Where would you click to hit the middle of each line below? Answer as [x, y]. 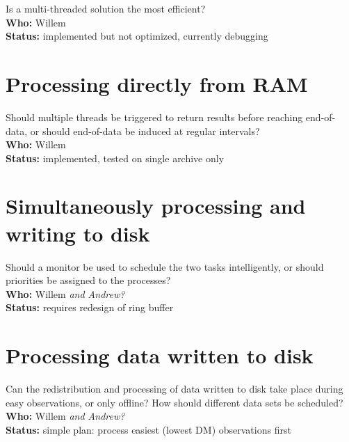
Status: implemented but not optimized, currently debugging [137, 36]
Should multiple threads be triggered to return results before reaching [154, 117]
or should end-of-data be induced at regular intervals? [145, 131]
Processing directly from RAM [157, 83]
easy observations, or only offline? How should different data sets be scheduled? [174, 402]
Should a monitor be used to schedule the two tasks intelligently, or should [165, 266]
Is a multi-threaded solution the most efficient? [106, 8]
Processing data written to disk [160, 355]
